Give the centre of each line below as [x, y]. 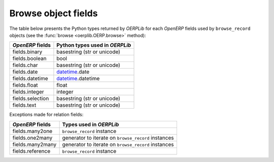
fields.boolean [29, 58]
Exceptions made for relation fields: [46, 115]
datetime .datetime [78, 79]
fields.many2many [35, 144]
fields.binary [27, 52]
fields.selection [31, 99]
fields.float [25, 85]
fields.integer [28, 92]
